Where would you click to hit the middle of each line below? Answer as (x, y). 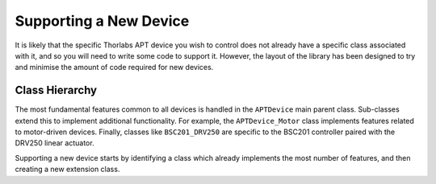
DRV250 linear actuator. (55, 143)
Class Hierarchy (56, 90)
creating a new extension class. (67, 170)
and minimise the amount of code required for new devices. (114, 67)
